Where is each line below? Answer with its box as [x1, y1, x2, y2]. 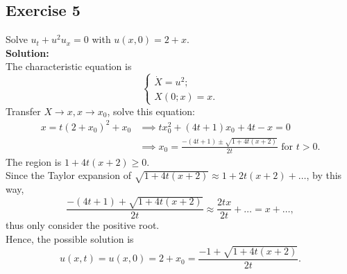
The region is [6, 154, 62, 169]
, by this [306, 168, 342, 182]
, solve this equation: [107, 103, 195, 118]
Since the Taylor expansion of [6, 168, 131, 182]
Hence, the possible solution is [6, 231, 134, 246]
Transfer [6, 103, 41, 118]
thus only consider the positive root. [6, 218, 160, 232]
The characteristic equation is [6, 59, 132, 74]
